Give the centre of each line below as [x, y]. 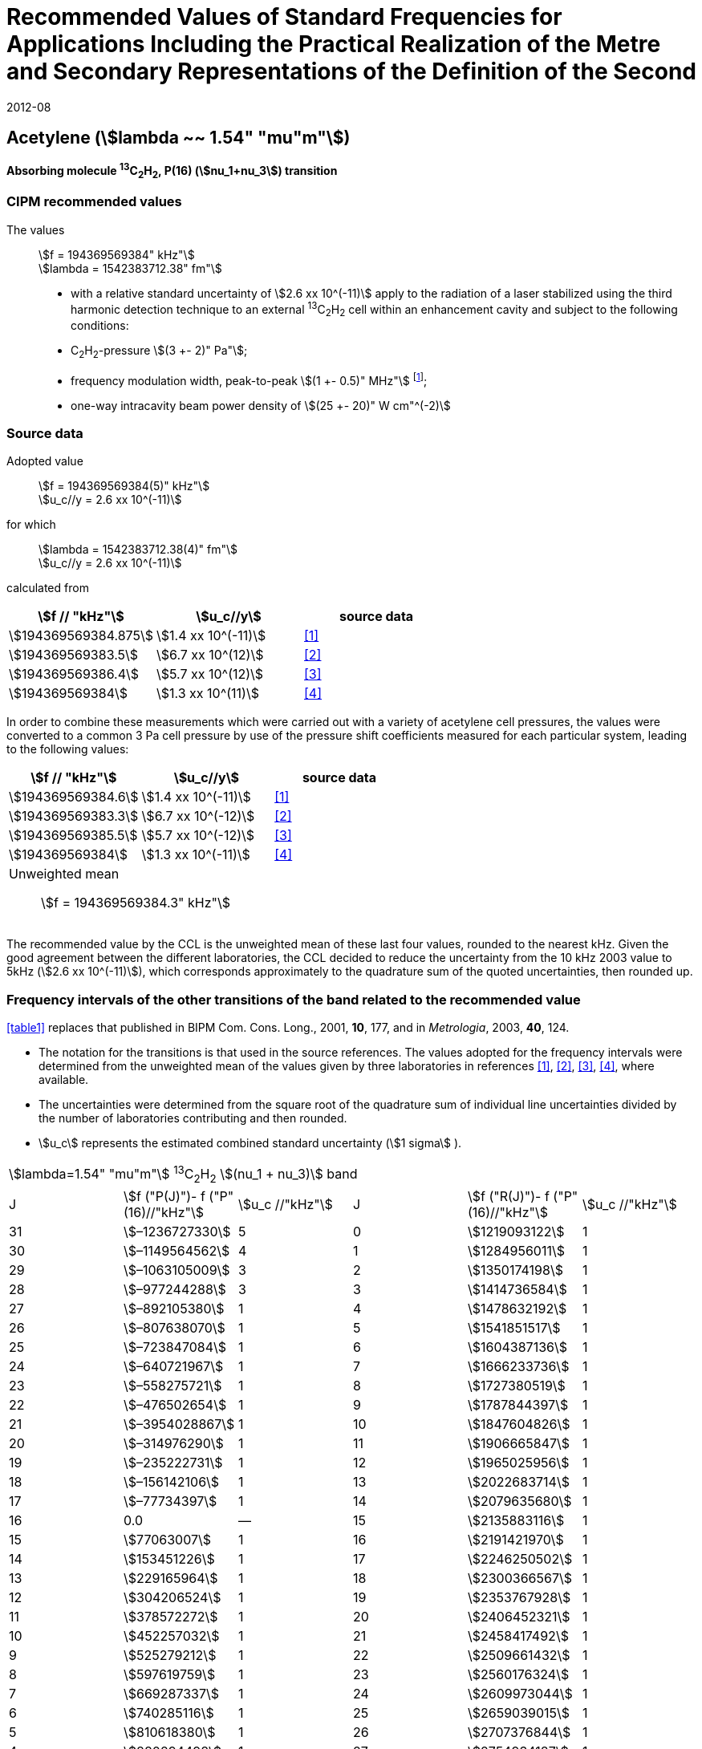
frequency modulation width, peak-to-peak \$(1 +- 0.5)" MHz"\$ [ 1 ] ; [249, 379]
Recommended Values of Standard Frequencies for [284, 17]
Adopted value [45, 461]
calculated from [48, 588]
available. [64, 1080]
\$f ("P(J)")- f [164, 1196]
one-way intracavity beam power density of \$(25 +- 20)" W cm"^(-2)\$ [261, 405]
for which [31, 525]
